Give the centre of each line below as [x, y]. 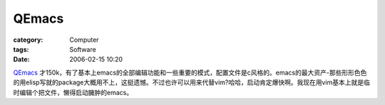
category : [28, 40]
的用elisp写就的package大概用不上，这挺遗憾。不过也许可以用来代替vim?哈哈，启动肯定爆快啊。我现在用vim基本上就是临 [191, 82]
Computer [84, 40]
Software [83, 49]
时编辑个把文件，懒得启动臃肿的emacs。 [73, 92]
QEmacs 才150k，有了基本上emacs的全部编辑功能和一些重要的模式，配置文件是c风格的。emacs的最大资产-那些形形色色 [190, 72]
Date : [21, 60]
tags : [21, 49]
